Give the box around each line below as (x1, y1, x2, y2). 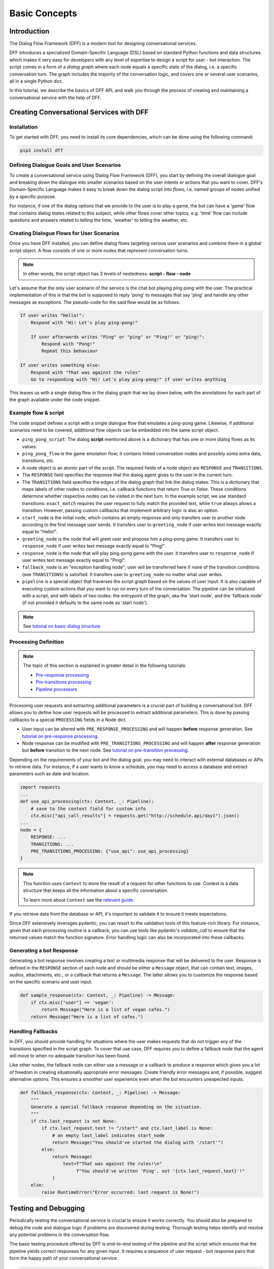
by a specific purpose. (9, 193, 56, 199)
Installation (9, 123, 38, 130)
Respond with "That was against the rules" (30, 370, 141, 375)
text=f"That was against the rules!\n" (62, 1161, 162, 1167)
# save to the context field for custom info (30, 806, 146, 812)
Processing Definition (9, 638, 64, 645)
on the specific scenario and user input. (9, 979, 93, 985)
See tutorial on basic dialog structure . (23, 623, 101, 629)
